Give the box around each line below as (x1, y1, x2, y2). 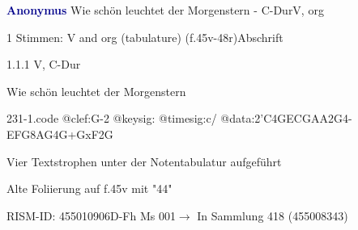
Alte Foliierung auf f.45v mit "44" (6, 180, 173, 197)
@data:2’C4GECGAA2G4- (220, 110, 352, 127)
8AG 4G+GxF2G (30, 125, 113, 142)
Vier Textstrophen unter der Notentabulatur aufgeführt (6, 153, 282, 169)
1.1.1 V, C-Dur (6, 56, 81, 73)
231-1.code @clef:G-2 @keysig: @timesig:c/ (6, 110, 217, 127)
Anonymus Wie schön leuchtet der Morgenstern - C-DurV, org (6, 2, 324, 18)
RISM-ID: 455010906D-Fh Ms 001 (6, 207, 176, 224)
